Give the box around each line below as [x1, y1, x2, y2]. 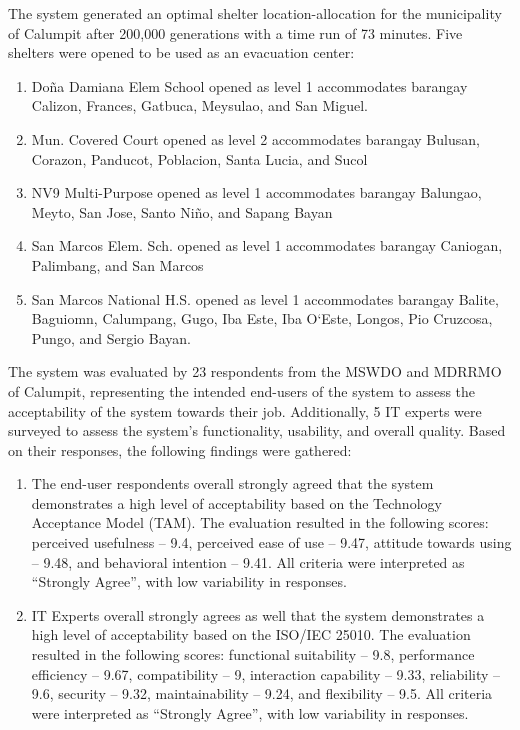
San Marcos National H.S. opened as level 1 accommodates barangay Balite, [31, 288, 499, 309]
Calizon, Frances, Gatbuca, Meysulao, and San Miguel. [31, 95, 368, 116]
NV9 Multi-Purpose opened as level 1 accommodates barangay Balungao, [31, 182, 482, 203]
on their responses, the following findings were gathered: [8, 439, 352, 460]
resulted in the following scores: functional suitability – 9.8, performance [31, 644, 475, 665]
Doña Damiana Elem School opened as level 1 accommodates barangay [31, 75, 468, 96]
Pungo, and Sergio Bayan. [31, 327, 191, 348]
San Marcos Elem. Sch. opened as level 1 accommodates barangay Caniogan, [31, 235, 503, 256]
